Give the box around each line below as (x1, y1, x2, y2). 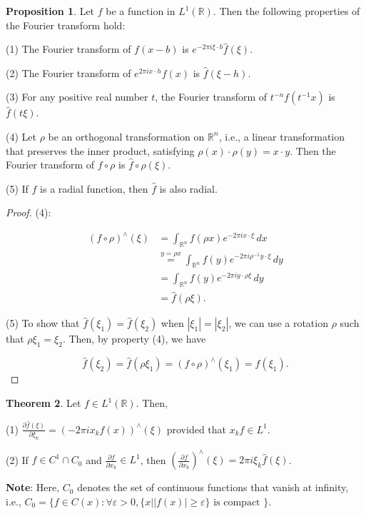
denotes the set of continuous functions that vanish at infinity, (77, 480, 349, 495)
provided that (166, 421, 227, 436)
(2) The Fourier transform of (6, 65, 131, 80)
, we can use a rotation (228, 316, 328, 331)
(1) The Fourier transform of (6, 41, 131, 56)
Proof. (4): (6, 205, 51, 220)
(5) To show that (6, 316, 80, 331)
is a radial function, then (40, 181, 148, 196)
